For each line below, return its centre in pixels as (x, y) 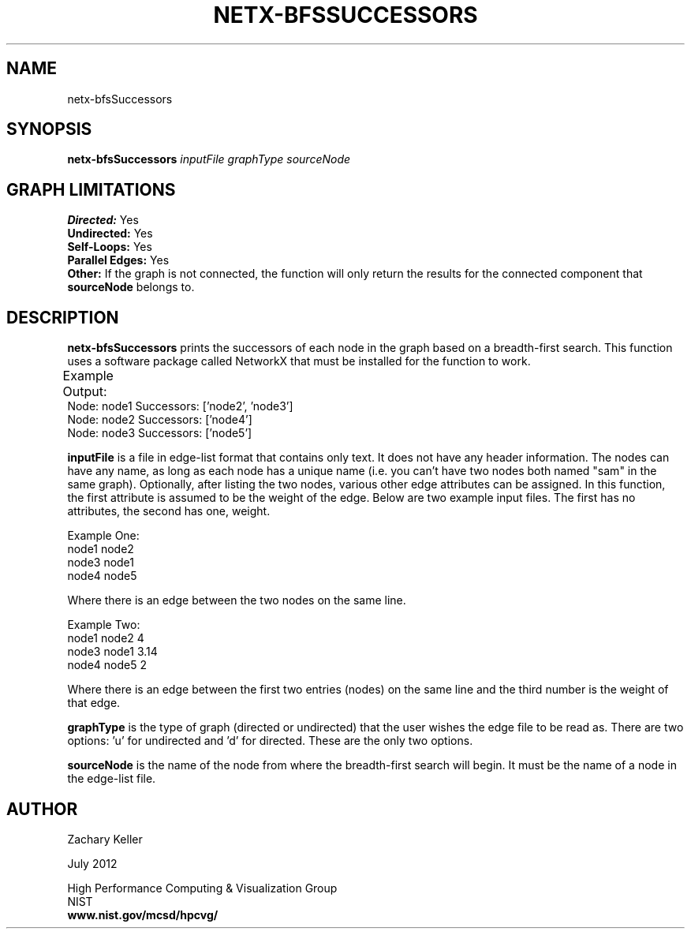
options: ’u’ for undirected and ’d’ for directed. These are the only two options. (270, 741)
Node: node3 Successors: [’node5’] (160, 433)
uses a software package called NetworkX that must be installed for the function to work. (299, 361)
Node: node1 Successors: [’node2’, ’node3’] (180, 406)
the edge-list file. (112, 779)
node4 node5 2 (107, 665)
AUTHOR (42, 809)
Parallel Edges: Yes (118, 260)
